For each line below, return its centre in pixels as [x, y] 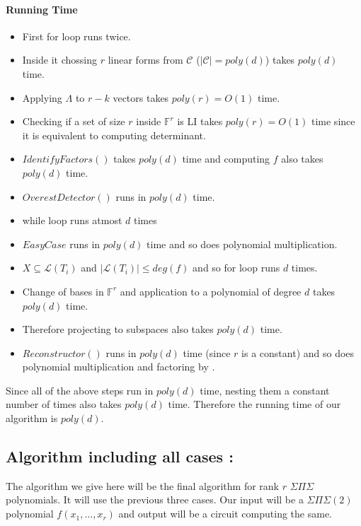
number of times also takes [64, 404]
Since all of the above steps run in [80, 390]
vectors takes [141, 97]
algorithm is [32, 418]
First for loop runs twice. [76, 36]
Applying [42, 97]
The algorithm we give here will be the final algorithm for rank [142, 485]
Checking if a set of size [74, 121]
